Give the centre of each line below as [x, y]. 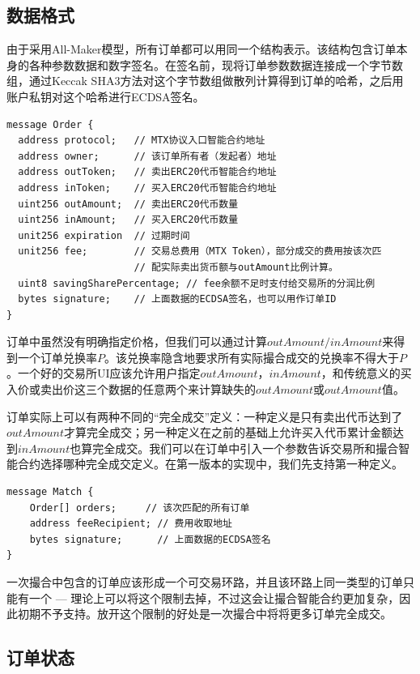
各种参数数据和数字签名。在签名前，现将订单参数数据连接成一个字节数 [216, 64]
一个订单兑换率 [57, 357]
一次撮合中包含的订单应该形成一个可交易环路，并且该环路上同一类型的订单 [205, 582]
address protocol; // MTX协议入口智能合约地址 [142, 141]
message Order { [50, 124]
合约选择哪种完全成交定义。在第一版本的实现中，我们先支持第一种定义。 [210, 464]
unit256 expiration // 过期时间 [104, 235]
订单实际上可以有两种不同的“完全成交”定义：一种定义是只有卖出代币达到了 [205, 416]
